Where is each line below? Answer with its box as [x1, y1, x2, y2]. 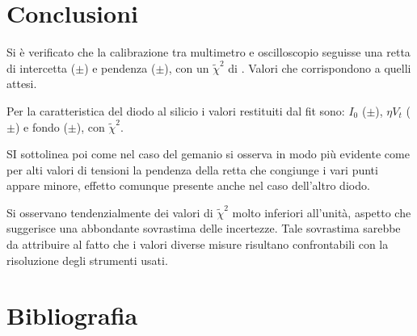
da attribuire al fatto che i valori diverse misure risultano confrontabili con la [6, 236, 389, 253]
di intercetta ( [6, 59, 76, 76]
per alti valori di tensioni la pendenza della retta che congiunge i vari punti [6, 161, 378, 178]
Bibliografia [6, 299, 138, 332]
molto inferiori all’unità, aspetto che [232, 204, 411, 220]
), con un [164, 59, 209, 76]
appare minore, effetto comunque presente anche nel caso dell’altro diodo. [6, 177, 370, 194]
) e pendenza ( [84, 59, 156, 76]
